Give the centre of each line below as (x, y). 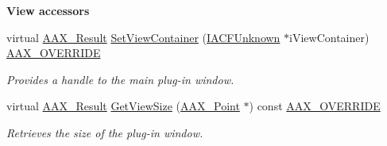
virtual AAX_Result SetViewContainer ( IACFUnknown (143, 37)
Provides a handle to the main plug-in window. (120, 79)
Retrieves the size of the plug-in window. (105, 132)
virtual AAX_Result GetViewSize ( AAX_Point (123, 106)
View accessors (48, 10)
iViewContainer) (329, 37)
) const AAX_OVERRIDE (315, 106)
